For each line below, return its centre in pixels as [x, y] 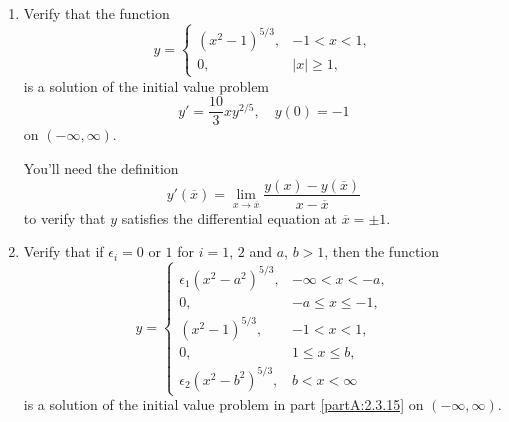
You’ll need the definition [101, 167]
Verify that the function [96, 13]
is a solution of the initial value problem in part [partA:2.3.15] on [223, 404]
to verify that [64, 217]
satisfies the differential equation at [229, 217]
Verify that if [63, 251]
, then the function [382, 251]
